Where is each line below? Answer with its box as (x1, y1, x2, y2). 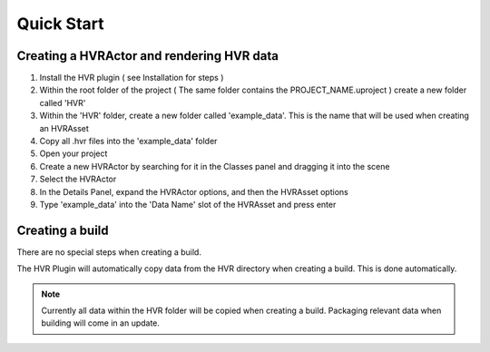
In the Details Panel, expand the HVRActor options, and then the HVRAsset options (39, 186, 348, 197)
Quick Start (16, 14, 104, 34)
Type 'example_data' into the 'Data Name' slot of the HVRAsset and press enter (39, 199, 337, 210)
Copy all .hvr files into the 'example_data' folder (39, 136, 218, 147)
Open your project (39, 148, 108, 159)
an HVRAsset (39, 122, 90, 133)
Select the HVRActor (39, 173, 117, 185)
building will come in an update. (41, 318, 161, 328)
